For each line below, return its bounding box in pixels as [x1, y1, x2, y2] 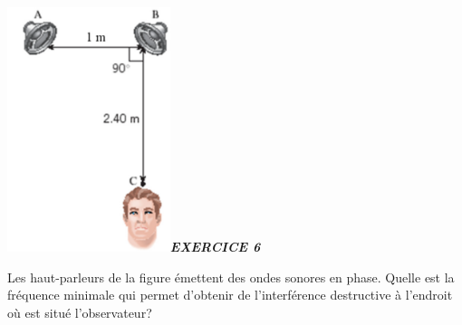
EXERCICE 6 [169, 237, 261, 256]
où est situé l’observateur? [7, 302, 152, 321]
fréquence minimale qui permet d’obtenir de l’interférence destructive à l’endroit [7, 285, 453, 304]
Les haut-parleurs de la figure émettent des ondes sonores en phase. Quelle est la [7, 267, 455, 286]
